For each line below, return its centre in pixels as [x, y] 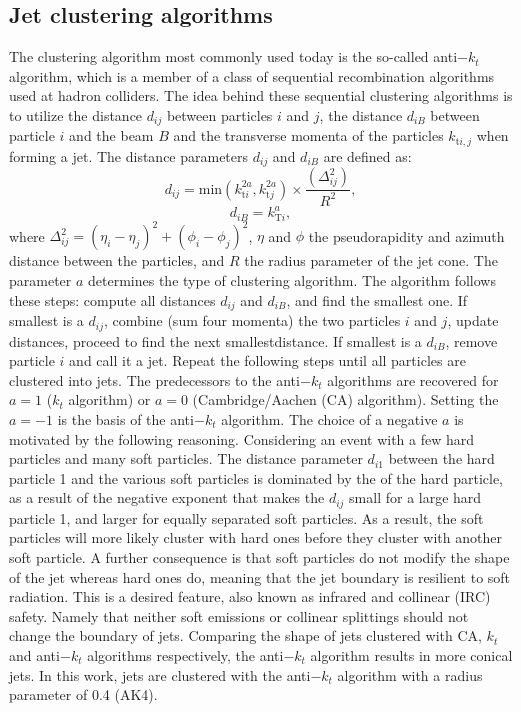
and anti [34, 654]
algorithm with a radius [410, 674]
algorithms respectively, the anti [185, 654]
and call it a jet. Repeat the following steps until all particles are [267, 360]
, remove [471, 340]
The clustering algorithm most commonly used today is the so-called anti [233, 56]
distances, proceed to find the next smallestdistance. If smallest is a [215, 340]
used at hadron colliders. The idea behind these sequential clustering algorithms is [261, 95]
